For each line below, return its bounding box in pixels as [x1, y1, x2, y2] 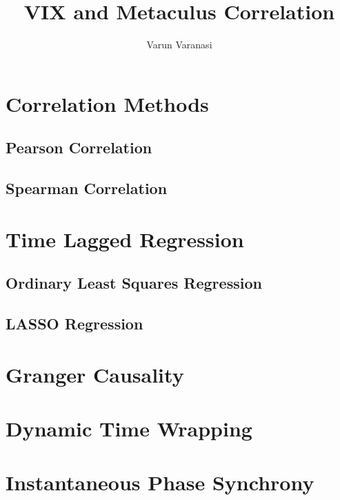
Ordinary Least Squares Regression [6, 272, 262, 294]
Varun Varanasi [146, 37, 212, 52]
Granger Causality [6, 360, 184, 388]
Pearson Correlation [6, 137, 152, 158]
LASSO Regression [6, 313, 143, 334]
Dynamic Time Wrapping [6, 414, 252, 442]
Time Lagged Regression [6, 224, 244, 253]
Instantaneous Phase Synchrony [6, 468, 314, 497]
